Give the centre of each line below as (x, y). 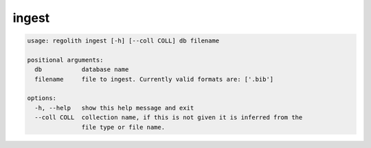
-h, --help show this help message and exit (114, 108)
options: (42, 98)
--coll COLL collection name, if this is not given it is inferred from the (169, 118)
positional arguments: (65, 60)
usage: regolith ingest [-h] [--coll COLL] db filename (123, 41)
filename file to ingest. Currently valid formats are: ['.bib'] (154, 79)
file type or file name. (123, 127)
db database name (82, 70)
